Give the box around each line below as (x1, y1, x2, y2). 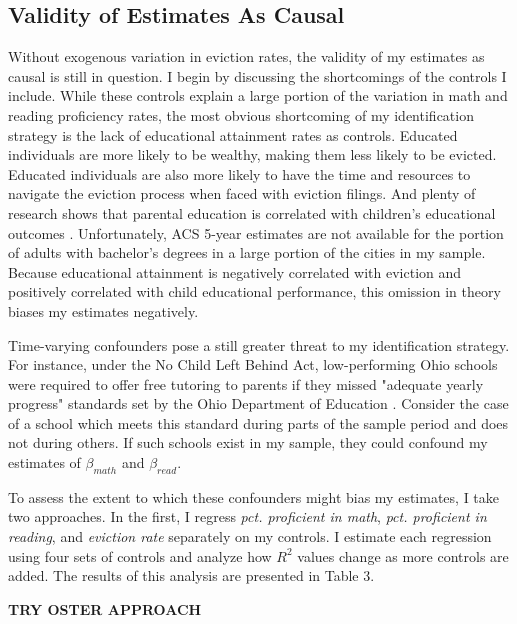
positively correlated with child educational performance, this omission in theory (8, 281, 501, 302)
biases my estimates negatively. (8, 300, 199, 321)
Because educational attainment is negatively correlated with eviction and (8, 261, 462, 282)
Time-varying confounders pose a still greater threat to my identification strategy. (8, 334, 510, 355)
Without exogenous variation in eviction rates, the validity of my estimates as (8, 46, 485, 67)
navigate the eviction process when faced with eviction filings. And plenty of (8, 183, 476, 204)
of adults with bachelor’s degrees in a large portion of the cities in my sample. (8, 242, 486, 263)
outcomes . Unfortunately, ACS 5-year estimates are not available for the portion (8, 222, 504, 243)
